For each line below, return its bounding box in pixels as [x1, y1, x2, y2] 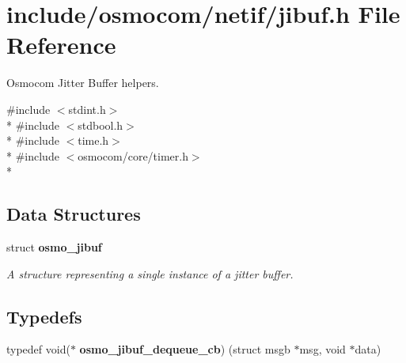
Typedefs [6, 304, 82, 328]
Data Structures [6, 202, 141, 226]
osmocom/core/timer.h [78, 147, 188, 164]
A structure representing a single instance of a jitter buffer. [6, 265, 294, 282]
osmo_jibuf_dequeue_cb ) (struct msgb [79, 341, 290, 357]
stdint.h [68, 100, 106, 117]
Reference [6, 28, 116, 61]
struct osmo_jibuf [6, 239, 102, 255]
